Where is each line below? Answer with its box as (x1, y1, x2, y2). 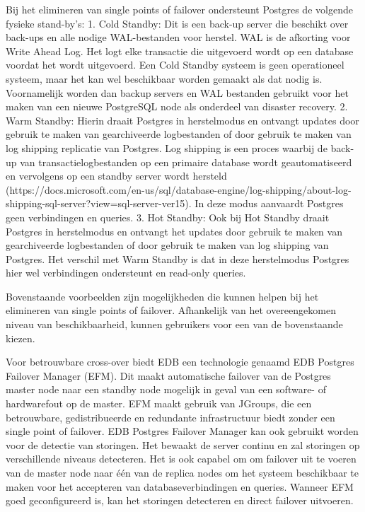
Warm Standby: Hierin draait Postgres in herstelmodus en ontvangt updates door (6, 112, 359, 127)
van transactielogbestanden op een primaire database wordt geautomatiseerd (20, 154, 352, 169)
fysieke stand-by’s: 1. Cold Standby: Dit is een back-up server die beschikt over (6, 16, 349, 30)
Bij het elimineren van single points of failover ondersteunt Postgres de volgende (6, 2, 353, 16)
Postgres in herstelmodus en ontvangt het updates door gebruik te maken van (6, 223, 342, 238)
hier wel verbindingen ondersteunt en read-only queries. (6, 265, 246, 280)
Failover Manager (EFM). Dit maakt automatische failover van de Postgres (6, 368, 331, 383)
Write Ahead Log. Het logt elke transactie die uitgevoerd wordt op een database (6, 43, 354, 58)
